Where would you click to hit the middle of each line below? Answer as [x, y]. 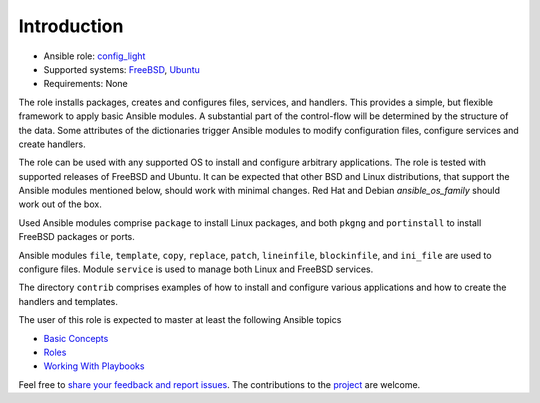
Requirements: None [86, 84]
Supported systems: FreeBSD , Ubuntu [121, 69]
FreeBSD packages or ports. [76, 237]
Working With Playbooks [94, 366]
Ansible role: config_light [94, 56]
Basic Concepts [76, 338]
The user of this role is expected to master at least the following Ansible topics [180, 320]
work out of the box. [60, 204]
